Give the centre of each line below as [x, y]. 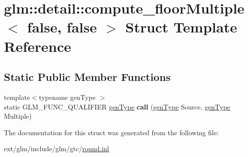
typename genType [67, 97]
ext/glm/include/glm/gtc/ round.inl [57, 149]
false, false [62, 27]
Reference [38, 46]
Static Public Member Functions [87, 77]
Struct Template [181, 27]
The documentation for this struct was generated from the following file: [111, 132]
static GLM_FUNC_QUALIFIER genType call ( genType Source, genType [117, 106]
